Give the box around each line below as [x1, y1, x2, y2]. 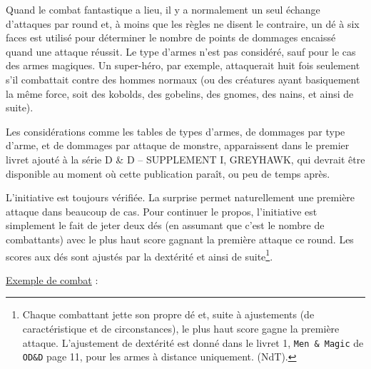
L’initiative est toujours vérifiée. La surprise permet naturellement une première [6, 190, 355, 205]
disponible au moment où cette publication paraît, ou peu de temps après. [6, 166, 330, 181]
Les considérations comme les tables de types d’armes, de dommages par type [6, 123, 345, 138]
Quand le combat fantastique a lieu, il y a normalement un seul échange [6, 2, 320, 16]
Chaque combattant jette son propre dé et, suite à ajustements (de [22, 307, 315, 322]
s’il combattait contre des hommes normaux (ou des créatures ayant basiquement [6, 71, 360, 86]
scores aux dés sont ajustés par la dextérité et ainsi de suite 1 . [6, 246, 273, 263]
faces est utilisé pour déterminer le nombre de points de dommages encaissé [6, 30, 336, 45]
